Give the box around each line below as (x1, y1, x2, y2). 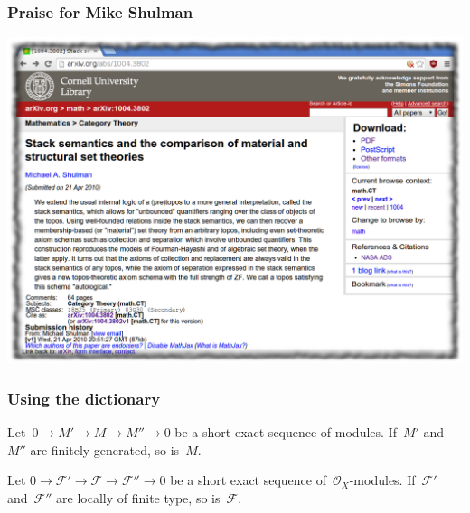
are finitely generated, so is (30, 440, 180, 459)
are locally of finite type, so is (56, 489, 221, 508)
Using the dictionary (7, 387, 161, 409)
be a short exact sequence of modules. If (174, 423, 397, 442)
